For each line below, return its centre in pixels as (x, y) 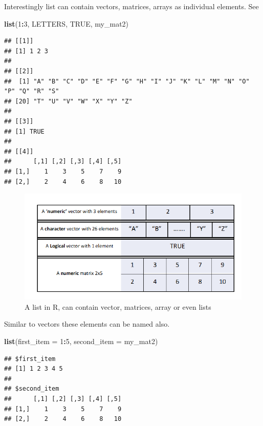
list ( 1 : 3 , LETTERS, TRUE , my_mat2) (67, 23)
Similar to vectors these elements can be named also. (87, 324)
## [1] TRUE (24, 131)
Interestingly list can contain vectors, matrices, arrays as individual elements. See (131, 6)
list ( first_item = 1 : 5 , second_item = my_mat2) (81, 341)
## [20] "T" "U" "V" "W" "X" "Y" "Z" (68, 101)
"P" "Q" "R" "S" (32, 91)
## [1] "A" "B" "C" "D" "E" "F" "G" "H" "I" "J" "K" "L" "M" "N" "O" (127, 81)
